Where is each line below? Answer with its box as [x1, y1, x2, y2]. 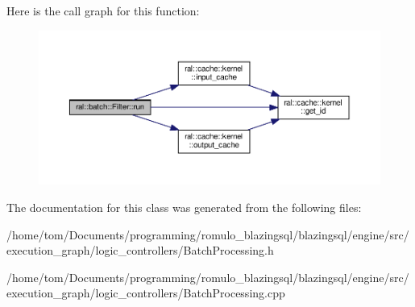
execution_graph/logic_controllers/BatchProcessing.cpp [6, 284, 285, 301]
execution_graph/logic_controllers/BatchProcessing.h [6, 242, 274, 259]
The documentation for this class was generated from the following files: [6, 199, 362, 216]
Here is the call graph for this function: [6, 2, 200, 19]
